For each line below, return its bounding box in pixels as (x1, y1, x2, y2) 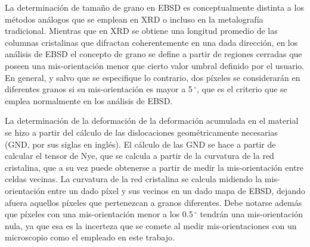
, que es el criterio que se (196, 83, 287, 95)
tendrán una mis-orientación (200, 208, 303, 220)
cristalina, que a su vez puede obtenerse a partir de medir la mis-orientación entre (5, 161, 304, 173)
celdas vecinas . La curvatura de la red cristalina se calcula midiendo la (5, 173, 262, 185)
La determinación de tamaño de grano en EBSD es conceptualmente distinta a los (5, 1, 304, 13)
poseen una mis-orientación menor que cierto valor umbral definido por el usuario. (5, 59, 305, 71)
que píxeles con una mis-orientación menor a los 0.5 (5, 208, 193, 220)
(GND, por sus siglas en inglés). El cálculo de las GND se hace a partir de (5, 137, 276, 150)
